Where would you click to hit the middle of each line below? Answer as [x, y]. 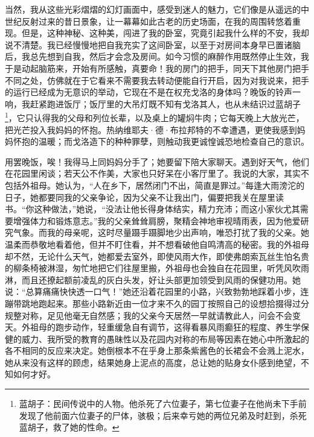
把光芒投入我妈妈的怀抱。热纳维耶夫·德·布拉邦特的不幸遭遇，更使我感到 [151, 129]
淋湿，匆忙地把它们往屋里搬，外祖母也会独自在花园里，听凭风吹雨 [178, 268]
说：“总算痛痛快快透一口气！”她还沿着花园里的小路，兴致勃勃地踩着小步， [153, 291]
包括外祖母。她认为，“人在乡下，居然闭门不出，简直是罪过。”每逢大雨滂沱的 [155, 185]
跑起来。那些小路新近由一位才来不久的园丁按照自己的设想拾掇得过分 [174, 303]
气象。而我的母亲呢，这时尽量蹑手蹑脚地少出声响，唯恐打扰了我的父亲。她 [161, 232]
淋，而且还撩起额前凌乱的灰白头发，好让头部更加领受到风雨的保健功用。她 [153, 279]
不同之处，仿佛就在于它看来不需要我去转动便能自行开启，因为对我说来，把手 [157, 80]
